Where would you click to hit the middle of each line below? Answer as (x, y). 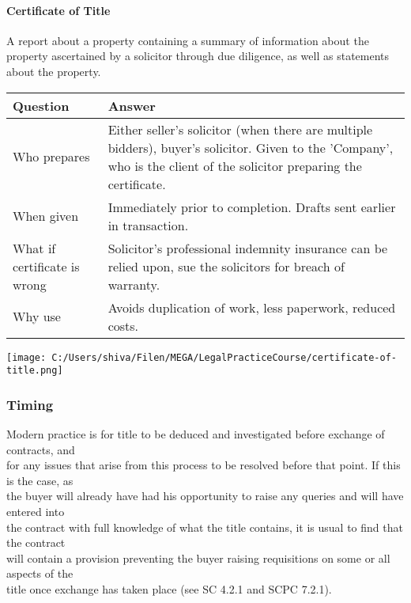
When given (46, 216)
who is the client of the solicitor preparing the (235, 165)
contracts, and (41, 449)
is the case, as (40, 480)
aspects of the (40, 573)
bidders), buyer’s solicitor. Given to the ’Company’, (251, 147)
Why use (37, 317)
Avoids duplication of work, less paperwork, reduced (252, 307)
